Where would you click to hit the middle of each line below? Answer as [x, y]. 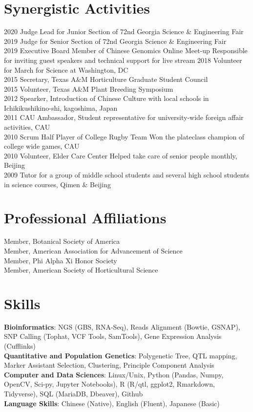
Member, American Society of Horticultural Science [81, 270]
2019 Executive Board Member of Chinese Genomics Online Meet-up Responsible [126, 50]
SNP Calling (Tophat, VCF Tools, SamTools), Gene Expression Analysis [113, 336]
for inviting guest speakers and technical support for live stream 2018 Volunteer [123, 60]
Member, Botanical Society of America [62, 241]
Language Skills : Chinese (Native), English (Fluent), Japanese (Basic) [112, 403]
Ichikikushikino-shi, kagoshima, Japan [61, 108]
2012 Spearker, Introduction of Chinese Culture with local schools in [106, 98]
